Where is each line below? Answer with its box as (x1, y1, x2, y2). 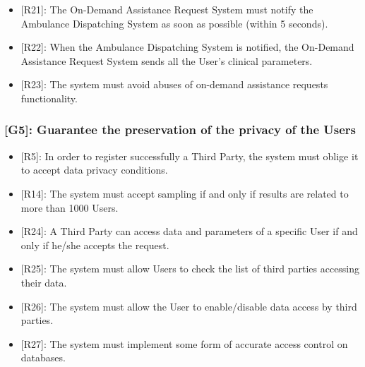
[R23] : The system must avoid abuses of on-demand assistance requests (20, 77, 328, 92)
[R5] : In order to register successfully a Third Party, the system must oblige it (20, 148, 359, 163)
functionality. (20, 90, 78, 105)
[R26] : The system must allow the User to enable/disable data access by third (20, 299, 357, 313)
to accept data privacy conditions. (20, 162, 168, 177)
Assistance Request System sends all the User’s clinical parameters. (20, 53, 313, 68)
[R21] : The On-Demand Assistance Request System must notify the (20, 2, 313, 16)
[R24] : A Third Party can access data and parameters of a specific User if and (20, 224, 358, 239)
